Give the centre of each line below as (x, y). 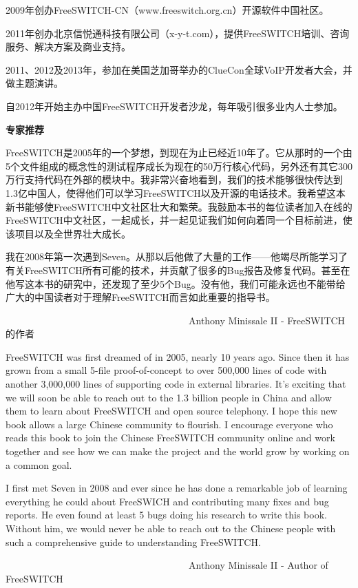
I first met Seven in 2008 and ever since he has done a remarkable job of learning (177, 488)
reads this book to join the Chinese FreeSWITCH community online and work (170, 438)
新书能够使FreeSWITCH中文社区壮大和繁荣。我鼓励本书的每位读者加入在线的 (179, 206)
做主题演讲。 (34, 83)
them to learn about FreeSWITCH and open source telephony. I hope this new (171, 411)
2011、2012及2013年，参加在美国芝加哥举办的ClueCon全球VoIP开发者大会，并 (179, 69)
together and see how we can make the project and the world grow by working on (178, 451)
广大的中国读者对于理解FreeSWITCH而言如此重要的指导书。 (140, 297)
